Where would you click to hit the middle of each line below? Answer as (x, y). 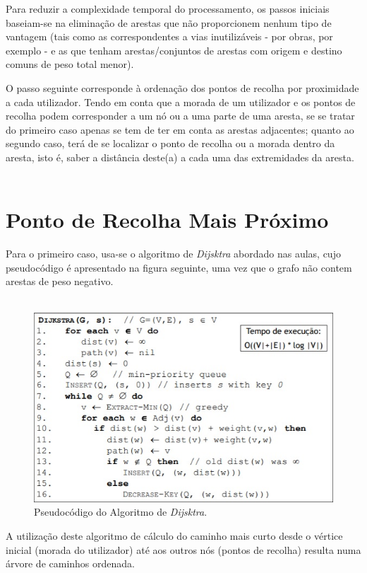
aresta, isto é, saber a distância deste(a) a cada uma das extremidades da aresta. (180, 157)
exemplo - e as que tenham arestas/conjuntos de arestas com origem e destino (174, 50)
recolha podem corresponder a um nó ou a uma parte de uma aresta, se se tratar (180, 116)
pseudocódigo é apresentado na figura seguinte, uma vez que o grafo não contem (179, 267)
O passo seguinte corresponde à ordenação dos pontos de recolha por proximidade (182, 87)
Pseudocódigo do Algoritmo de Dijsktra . (121, 512)
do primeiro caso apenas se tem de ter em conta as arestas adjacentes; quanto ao (180, 129)
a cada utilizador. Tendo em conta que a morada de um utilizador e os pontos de (181, 102)
